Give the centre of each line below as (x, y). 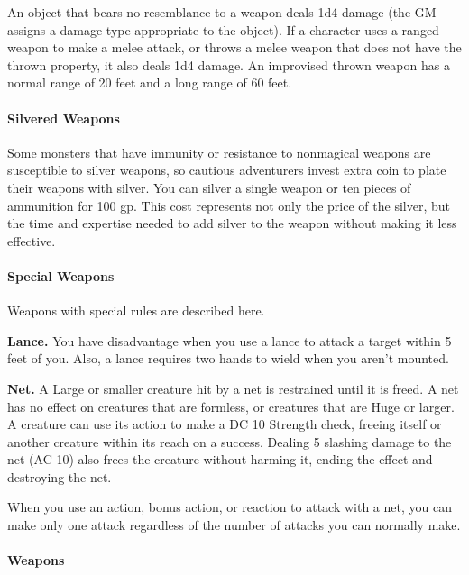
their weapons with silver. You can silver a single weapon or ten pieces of (209, 187)
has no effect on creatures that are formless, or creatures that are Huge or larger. (231, 406)
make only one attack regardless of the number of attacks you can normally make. (234, 525)
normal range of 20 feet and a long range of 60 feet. (150, 82)
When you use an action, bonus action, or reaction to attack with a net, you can (230, 507)
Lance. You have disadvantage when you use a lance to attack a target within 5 (230, 340)
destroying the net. (60, 476)
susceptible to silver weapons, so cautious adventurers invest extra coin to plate (227, 170)
